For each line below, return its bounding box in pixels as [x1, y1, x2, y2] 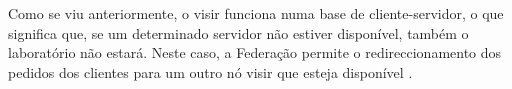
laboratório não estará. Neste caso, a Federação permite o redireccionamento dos [8, 42, 502, 63]
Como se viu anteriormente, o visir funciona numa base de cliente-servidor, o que [8, 3, 504, 23]
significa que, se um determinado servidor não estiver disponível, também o [8, 22, 469, 43]
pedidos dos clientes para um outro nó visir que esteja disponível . [8, 61, 413, 82]
